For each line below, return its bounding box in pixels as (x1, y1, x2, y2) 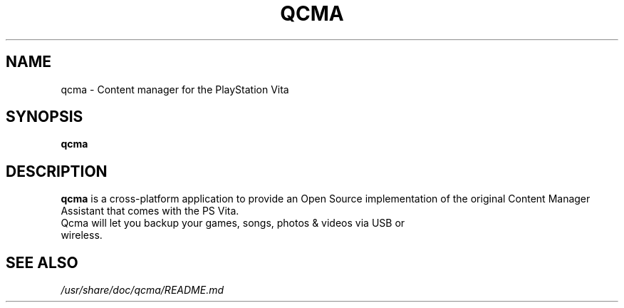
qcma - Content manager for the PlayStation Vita (61, 83, 289, 96)
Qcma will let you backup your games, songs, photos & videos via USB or (61, 217, 405, 230)
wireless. (61, 229, 103, 242)
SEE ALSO (6, 253, 78, 272)
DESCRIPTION (6, 162, 108, 180)
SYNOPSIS (6, 108, 83, 126)
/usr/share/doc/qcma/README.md (61, 284, 224, 297)
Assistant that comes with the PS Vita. (61, 205, 239, 217)
